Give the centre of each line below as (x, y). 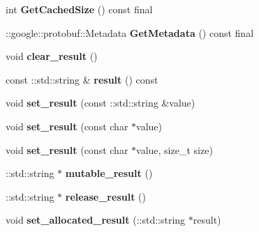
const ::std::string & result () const (82, 79)
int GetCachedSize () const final (79, 9)
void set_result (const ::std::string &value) (101, 103)
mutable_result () (109, 173)
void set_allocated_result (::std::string (96, 220)
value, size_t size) (175, 149)
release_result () (105, 196)
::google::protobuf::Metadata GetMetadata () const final (130, 32)
